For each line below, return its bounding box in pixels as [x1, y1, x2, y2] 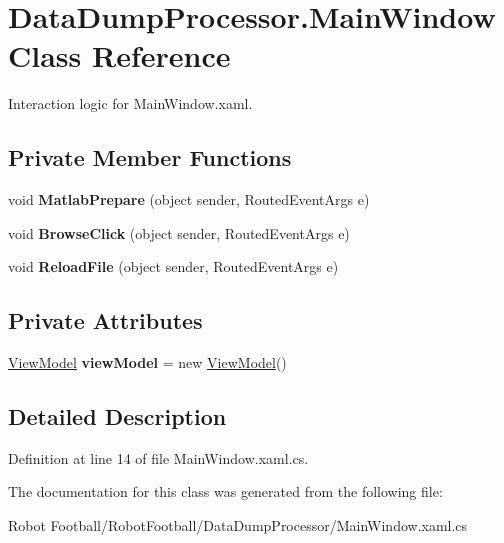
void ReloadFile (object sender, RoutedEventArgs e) [8, 256, 339, 277]
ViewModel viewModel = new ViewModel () [8, 352, 287, 373]
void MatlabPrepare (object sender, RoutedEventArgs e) [8, 189, 370, 210]
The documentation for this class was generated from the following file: [8, 481, 443, 502]
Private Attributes [8, 305, 203, 336]
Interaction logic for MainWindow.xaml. [8, 93, 253, 114]
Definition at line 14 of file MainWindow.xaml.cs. [8, 447, 309, 468]
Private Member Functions [8, 142, 292, 173]
